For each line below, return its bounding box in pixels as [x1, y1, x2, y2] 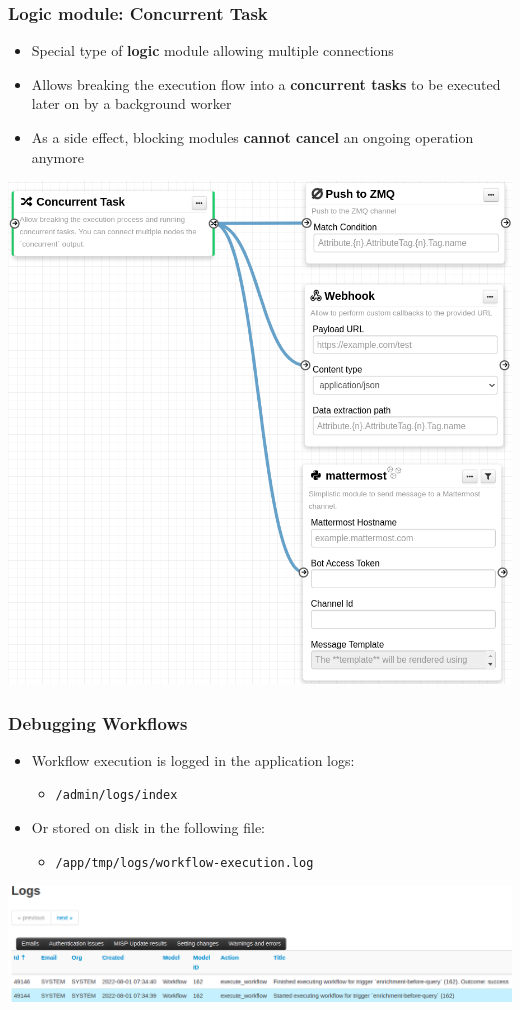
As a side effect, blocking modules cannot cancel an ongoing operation [31, 127, 474, 147]
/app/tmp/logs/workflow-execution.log [55, 855, 314, 870]
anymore [31, 146, 84, 167]
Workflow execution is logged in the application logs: [31, 749, 355, 770]
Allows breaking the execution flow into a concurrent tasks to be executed [31, 73, 501, 94]
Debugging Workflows [8, 710, 188, 735]
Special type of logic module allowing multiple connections [31, 40, 394, 61]
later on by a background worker [31, 93, 232, 114]
